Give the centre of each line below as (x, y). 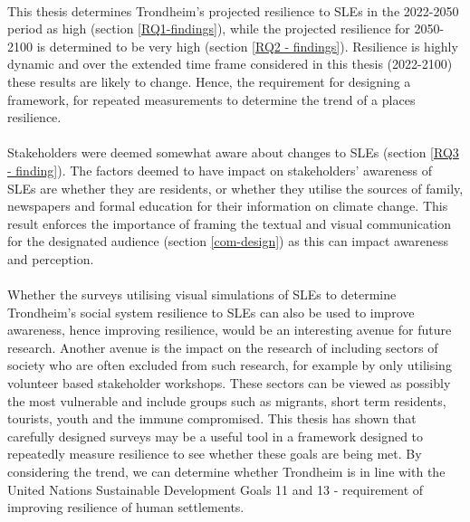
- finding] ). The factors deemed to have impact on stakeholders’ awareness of (220, 170)
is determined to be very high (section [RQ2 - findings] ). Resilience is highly (247, 46)
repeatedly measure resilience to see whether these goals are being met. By (215, 454)
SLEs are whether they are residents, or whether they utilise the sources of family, (235, 188)
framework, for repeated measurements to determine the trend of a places (211, 99)
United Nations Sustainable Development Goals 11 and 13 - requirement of (216, 489)
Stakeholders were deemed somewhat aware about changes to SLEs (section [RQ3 (233, 152)
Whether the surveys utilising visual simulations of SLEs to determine (202, 294)
